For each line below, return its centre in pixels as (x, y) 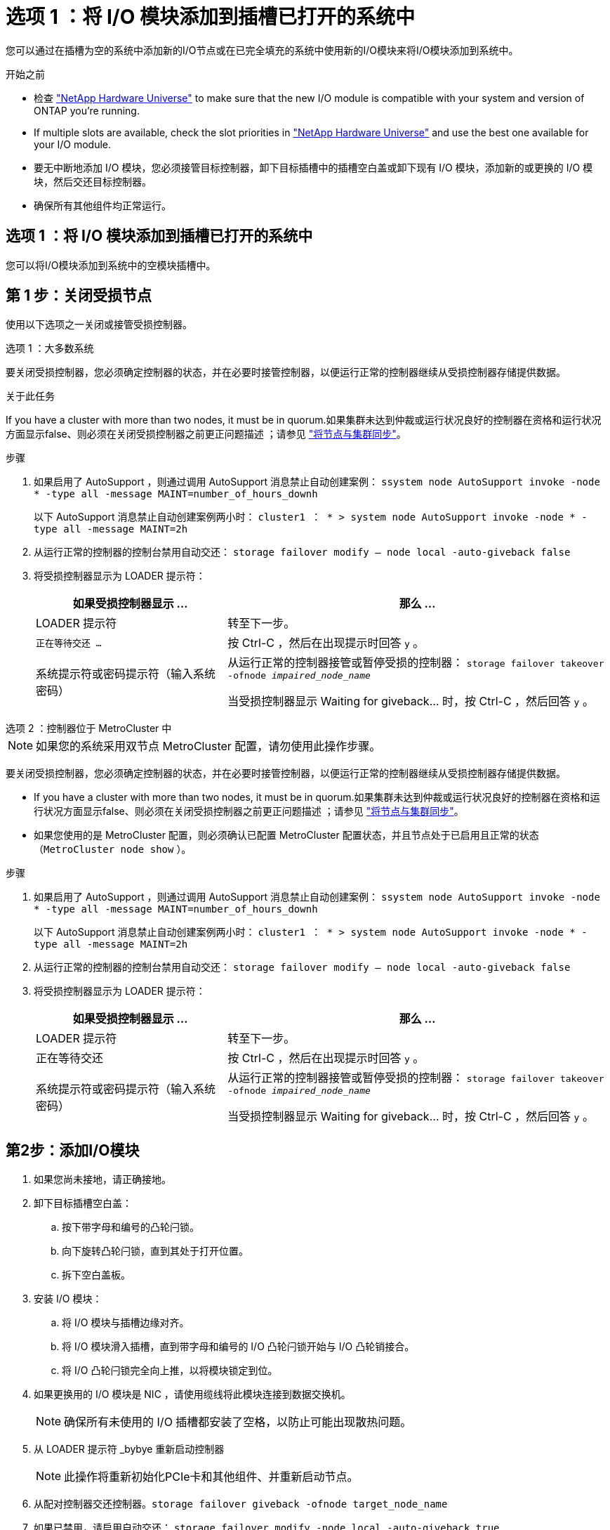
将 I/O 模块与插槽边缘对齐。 (126, 1323)
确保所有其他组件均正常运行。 (102, 205)
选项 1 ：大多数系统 (50, 348)
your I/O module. (73, 144)
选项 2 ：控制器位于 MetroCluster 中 (89, 728)
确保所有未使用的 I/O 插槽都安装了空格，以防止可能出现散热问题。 (238, 1422)
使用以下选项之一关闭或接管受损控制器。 (99, 325)
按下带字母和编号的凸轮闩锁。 (131, 1227)
